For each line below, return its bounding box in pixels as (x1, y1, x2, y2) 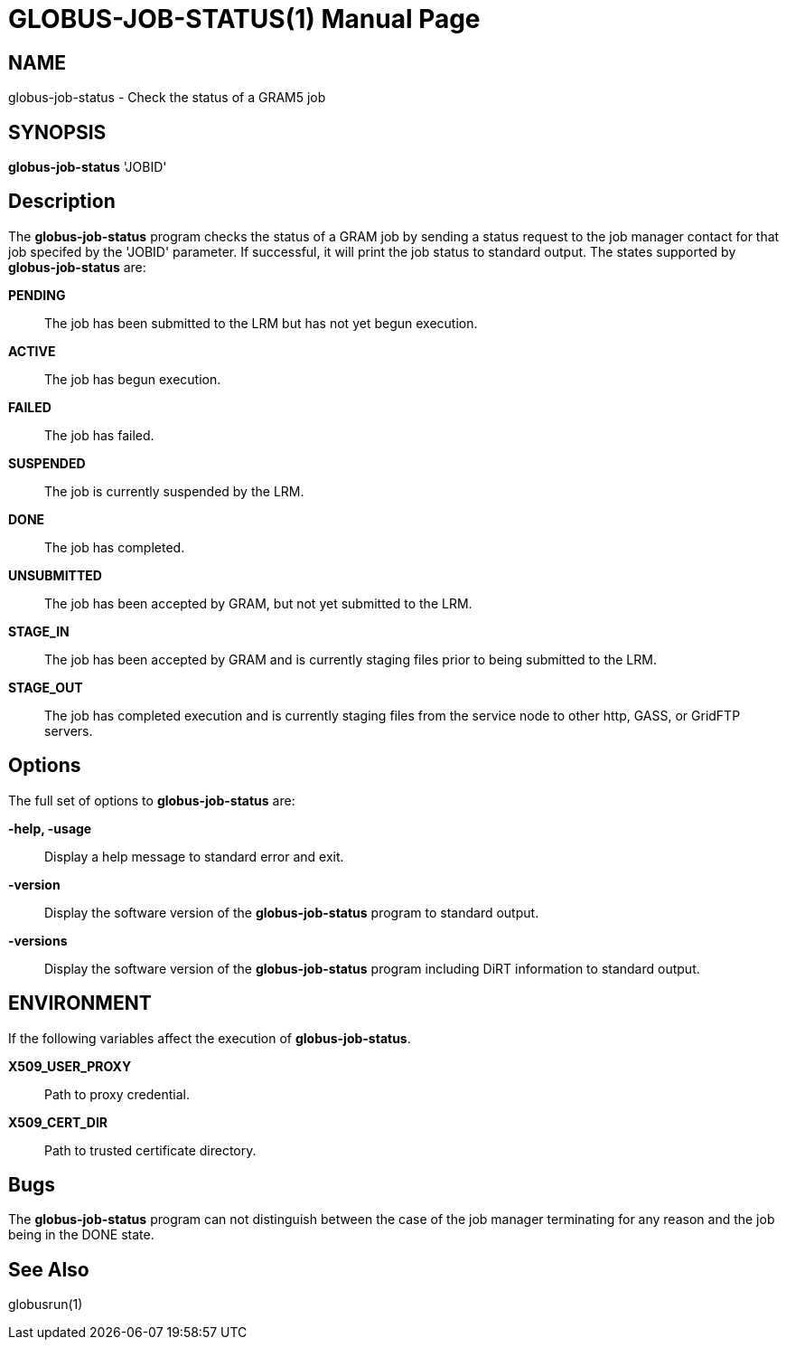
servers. (44, 722, 93, 739)
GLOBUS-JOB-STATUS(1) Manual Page (8, 4, 481, 34)
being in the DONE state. (8, 1227, 154, 1243)
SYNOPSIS (8, 120, 107, 144)
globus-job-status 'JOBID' (8, 159, 167, 175)
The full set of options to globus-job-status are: (8, 792, 295, 808)
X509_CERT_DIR (8, 1114, 108, 1130)
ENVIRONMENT (8, 992, 152, 1015)
